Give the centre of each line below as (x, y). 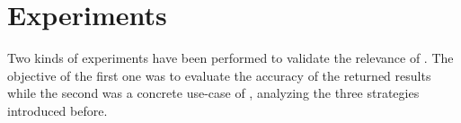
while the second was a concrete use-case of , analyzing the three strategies (213, 93)
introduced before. (58, 110)
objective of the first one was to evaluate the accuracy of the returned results (219, 75)
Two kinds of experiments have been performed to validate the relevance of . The (230, 58)
